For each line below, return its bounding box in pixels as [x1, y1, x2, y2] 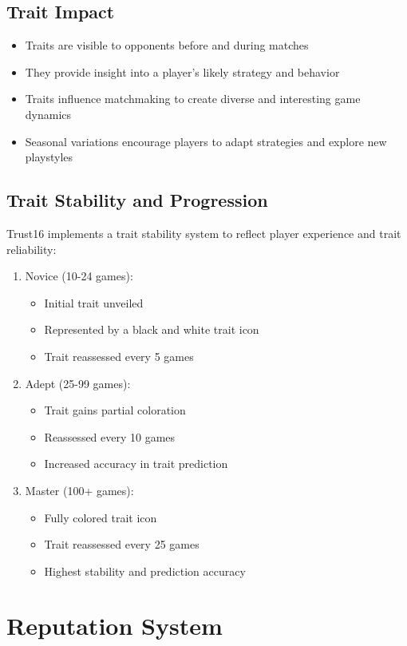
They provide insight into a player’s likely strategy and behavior [25, 63, 340, 80]
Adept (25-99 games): [25, 375, 131, 391]
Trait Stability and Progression [6, 188, 268, 212]
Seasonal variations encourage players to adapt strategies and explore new [25, 133, 387, 149]
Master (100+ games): [25, 482, 134, 498]
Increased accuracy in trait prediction [44, 455, 228, 472]
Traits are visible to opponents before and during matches [25, 37, 309, 54]
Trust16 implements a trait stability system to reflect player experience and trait [6, 224, 401, 241]
